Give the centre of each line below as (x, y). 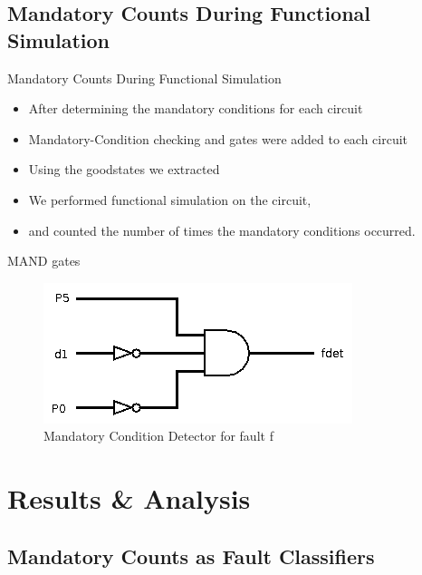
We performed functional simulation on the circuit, (170, 199)
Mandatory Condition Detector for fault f (158, 436)
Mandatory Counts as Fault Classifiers (191, 556)
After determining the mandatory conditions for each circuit (196, 108)
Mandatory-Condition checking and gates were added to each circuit (218, 138)
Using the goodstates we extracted (124, 169)
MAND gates (44, 261)
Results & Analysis (129, 498)
